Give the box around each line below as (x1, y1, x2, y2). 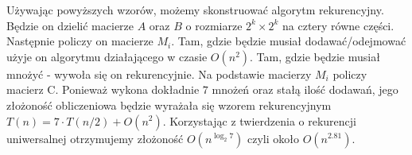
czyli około (247, 130, 299, 146)
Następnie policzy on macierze (6, 33, 154, 49)
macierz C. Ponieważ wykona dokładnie (6, 81, 200, 98)
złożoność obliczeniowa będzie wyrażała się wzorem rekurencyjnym (6, 96, 332, 113)
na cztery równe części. (282, 17, 395, 33)
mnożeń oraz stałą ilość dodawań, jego (212, 81, 398, 98)
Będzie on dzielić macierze (6, 17, 134, 33)
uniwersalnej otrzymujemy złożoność (6, 130, 184, 146)
